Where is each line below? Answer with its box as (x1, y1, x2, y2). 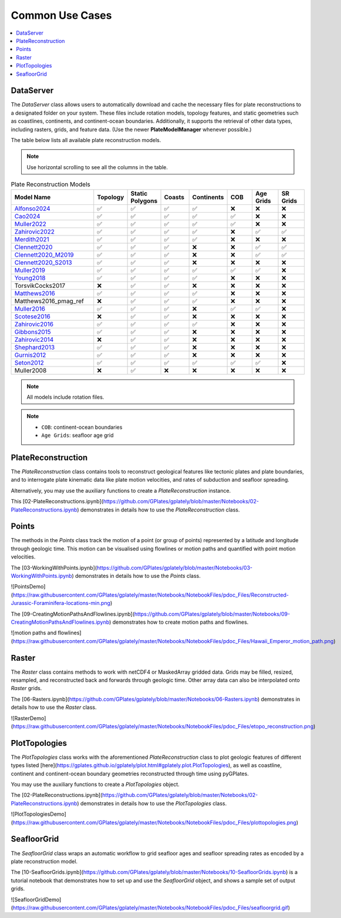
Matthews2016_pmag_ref (14, 297, 85, 305)
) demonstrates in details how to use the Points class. (71, 573, 201, 580)
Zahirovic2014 (14, 335, 54, 344)
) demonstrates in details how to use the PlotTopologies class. (77, 799, 227, 807)
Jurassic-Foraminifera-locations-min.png (11, 600, 111, 607)
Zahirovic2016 (14, 320, 54, 328)
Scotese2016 (14, 312, 51, 320)
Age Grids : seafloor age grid (41, 432, 114, 439)
